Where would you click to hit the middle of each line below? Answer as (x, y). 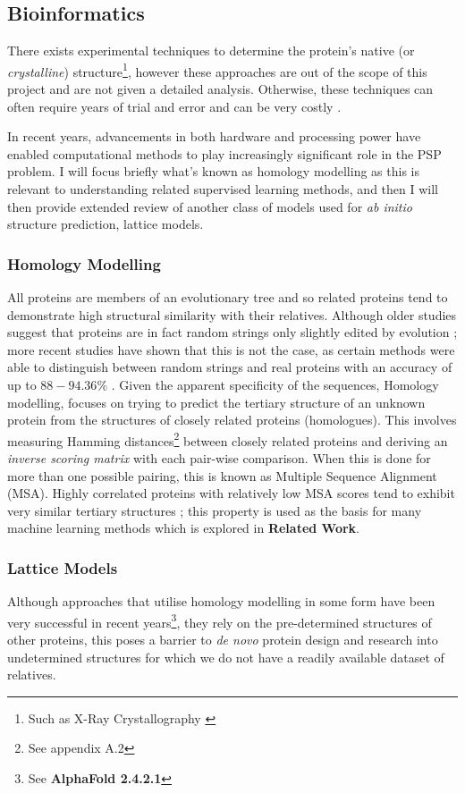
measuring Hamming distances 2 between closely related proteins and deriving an (228, 439)
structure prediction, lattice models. (106, 224)
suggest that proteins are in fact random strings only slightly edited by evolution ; (232, 332)
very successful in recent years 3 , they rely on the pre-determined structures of (220, 620)
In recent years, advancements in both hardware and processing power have (214, 136)
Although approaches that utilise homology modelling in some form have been (221, 601)
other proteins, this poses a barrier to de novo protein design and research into (223, 640)
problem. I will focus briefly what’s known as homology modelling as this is (213, 171)
